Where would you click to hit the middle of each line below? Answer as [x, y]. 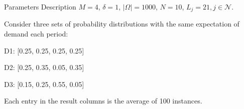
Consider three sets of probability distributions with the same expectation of [122, 24]
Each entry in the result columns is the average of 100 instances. [103, 101]
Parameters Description [40, 6]
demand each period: [36, 34]
